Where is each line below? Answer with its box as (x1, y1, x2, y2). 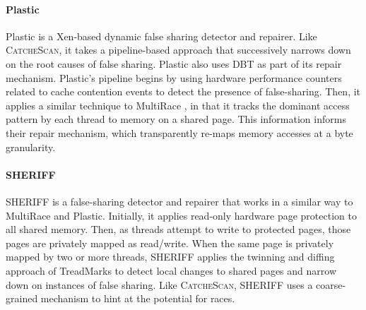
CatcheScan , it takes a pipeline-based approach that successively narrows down (6, 42, 351, 57)
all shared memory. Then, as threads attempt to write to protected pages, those (6, 222, 351, 237)
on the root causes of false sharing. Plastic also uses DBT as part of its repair (6, 56, 342, 71)
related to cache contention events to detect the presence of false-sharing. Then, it (6, 84, 361, 99)
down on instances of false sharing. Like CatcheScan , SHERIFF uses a (6, 277, 313, 292)
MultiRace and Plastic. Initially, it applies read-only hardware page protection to (6, 208, 357, 222)
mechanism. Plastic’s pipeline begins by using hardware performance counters (6, 70, 342, 85)
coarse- (316, 277, 346, 292)
